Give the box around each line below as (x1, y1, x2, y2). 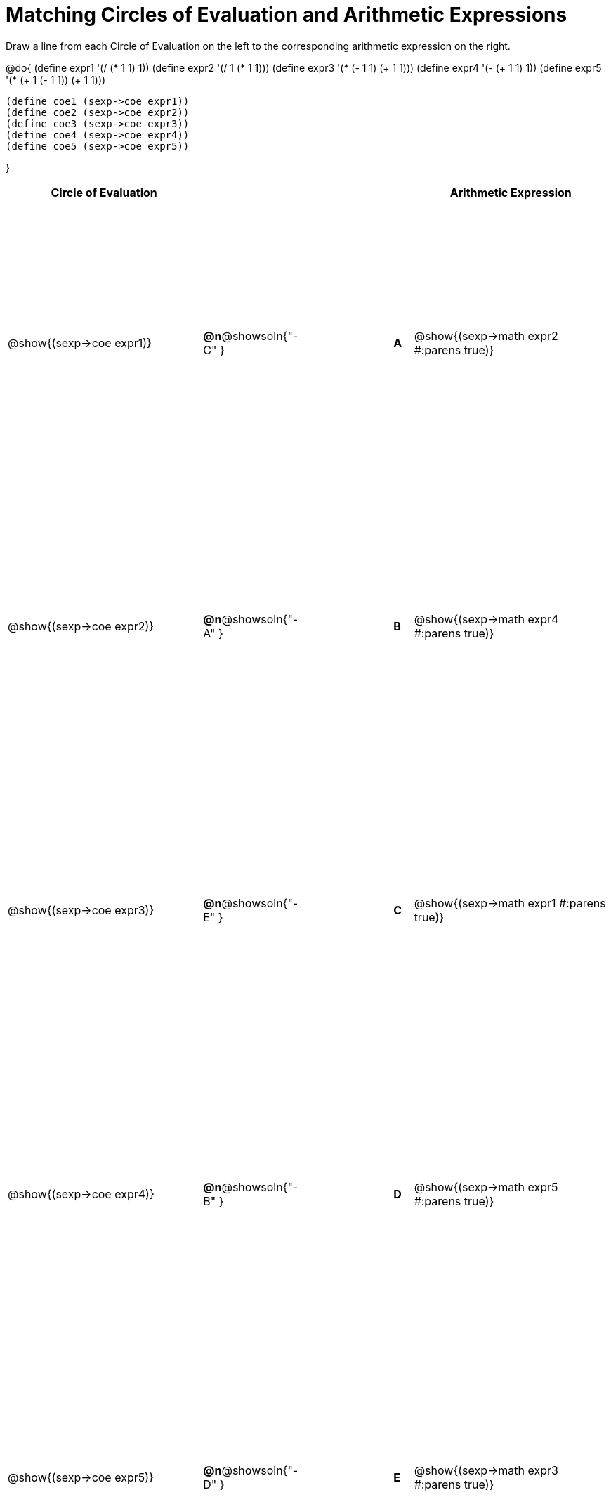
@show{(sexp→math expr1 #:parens (414, 895, 606, 910)
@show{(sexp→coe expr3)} (8, 902, 155, 917)
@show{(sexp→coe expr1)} (8, 335, 152, 350)
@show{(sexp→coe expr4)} (8, 1186, 155, 1201)
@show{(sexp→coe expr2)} (8, 619, 155, 634)
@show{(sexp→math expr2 (414, 328, 558, 343)
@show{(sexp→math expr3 (414, 1463, 558, 1478)
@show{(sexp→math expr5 (414, 1179, 558, 1194)
